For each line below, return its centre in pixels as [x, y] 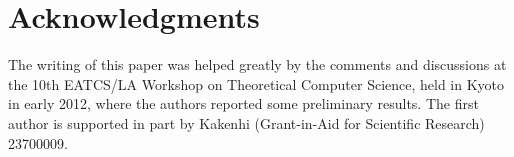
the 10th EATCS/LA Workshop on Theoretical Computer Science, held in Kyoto [256, 83]
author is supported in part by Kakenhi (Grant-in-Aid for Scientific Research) [246, 122]
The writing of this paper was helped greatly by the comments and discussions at [257, 64]
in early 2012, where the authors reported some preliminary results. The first [243, 103]
